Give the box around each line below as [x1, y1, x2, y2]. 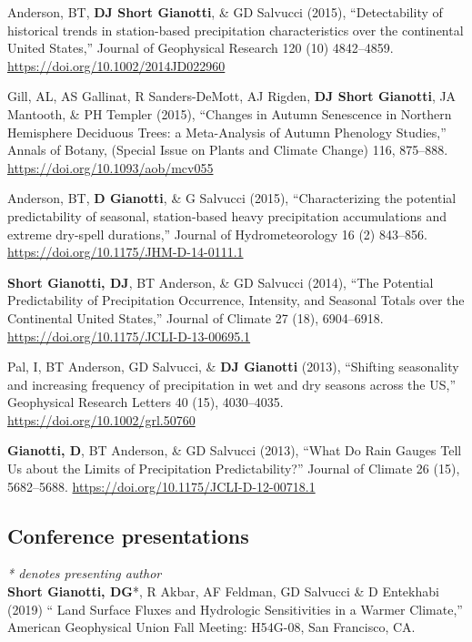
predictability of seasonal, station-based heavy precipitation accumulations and [7, 206, 447, 225]
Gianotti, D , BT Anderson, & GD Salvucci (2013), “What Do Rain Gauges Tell [7, 441, 462, 460]
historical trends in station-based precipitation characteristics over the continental [7, 20, 464, 39]
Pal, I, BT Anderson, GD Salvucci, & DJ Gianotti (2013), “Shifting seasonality [7, 357, 459, 376]
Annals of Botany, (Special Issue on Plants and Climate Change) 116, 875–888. [7, 140, 448, 159]
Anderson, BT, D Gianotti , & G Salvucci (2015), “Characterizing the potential [7, 189, 457, 208]
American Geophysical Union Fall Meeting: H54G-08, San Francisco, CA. [7, 617, 416, 637]
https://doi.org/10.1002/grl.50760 [7, 410, 196, 429]
